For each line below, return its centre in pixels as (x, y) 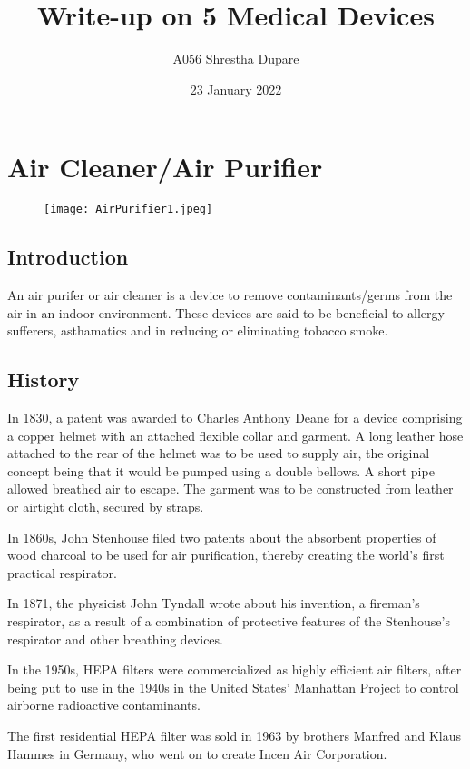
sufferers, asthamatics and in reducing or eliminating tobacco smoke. (198, 330)
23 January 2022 (236, 89)
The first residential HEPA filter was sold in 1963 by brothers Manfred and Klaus (235, 735)
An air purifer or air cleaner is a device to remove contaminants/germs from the (230, 295)
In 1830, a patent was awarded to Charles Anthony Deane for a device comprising (235, 418)
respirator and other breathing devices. (115, 639)
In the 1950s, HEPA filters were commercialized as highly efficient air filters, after (235, 669)
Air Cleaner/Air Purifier (165, 167)
